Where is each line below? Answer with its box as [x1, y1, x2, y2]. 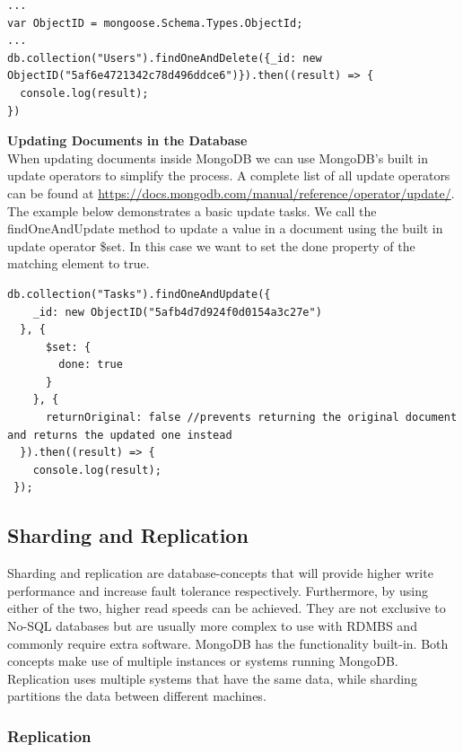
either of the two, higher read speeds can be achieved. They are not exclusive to [7, 599, 446, 617]
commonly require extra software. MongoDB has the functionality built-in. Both [7, 634, 449, 652]
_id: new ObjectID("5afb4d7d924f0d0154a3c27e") [32, 305, 322, 319]
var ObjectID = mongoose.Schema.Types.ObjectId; [7, 16, 303, 30]
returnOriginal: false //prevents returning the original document [45, 411, 458, 424]
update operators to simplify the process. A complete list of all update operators [7, 166, 450, 185]
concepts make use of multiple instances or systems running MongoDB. [7, 651, 398, 670]
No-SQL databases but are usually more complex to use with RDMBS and [7, 616, 417, 635]
